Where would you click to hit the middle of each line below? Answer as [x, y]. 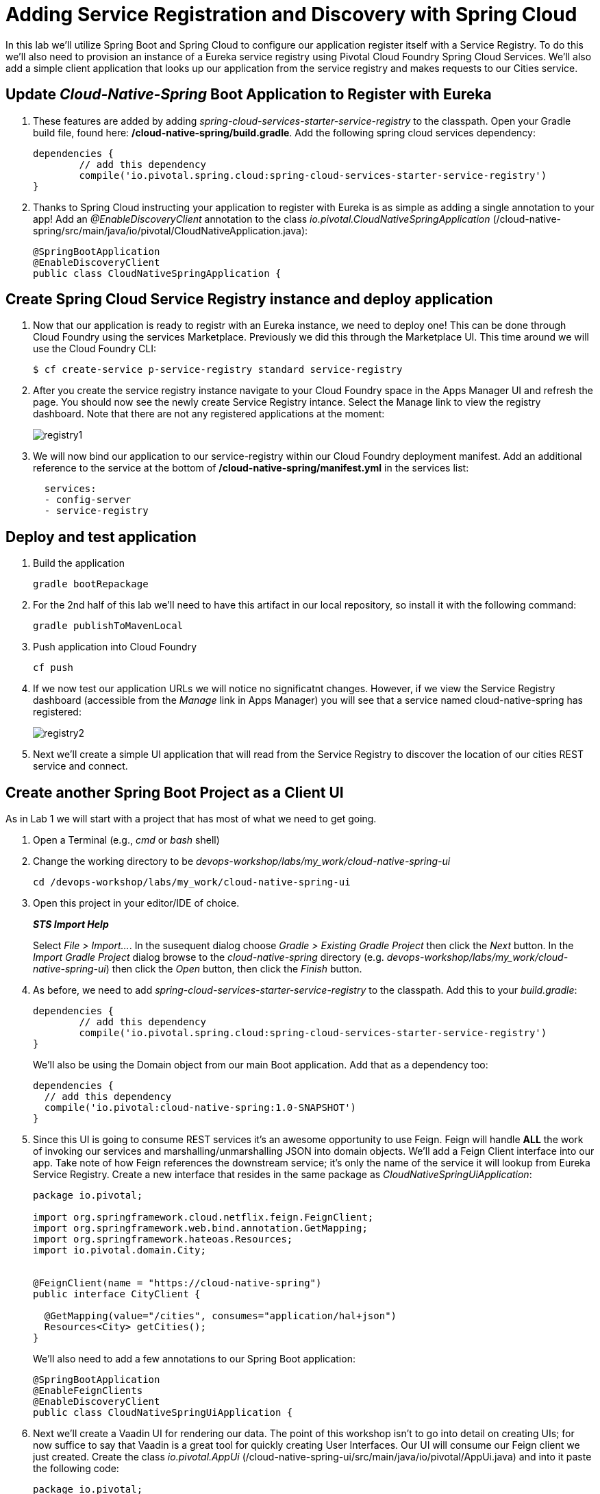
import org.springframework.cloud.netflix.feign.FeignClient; [203, 1217]
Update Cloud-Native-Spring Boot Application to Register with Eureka [249, 95]
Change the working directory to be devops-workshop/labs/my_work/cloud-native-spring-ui [242, 861]
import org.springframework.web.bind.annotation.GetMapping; [200, 1228]
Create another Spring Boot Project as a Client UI [175, 792]
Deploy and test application [101, 537]
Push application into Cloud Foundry [115, 647]
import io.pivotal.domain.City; [120, 1250]
